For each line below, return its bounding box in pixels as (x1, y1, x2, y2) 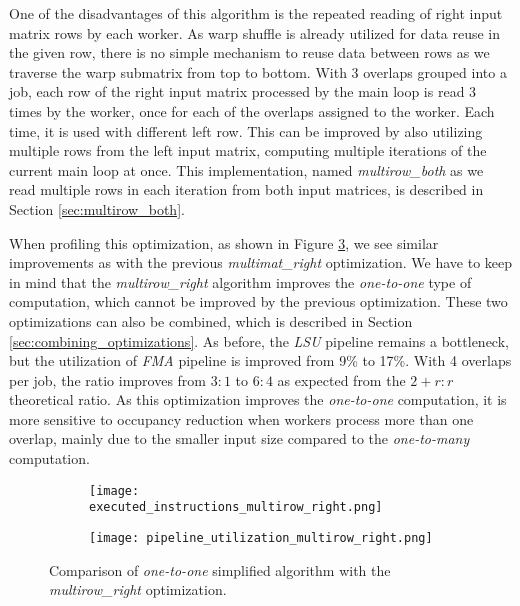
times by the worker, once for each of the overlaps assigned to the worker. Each (9, 100, 495, 121)
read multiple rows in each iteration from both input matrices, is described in (9, 179, 484, 200)
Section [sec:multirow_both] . (9, 198, 185, 219)
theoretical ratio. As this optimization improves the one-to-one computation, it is (9, 389, 507, 410)
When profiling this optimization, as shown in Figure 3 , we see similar (9, 232, 439, 253)
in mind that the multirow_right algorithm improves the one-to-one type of (9, 271, 472, 292)
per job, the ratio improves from (9, 369, 207, 390)
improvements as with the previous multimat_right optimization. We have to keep (9, 252, 513, 273)
